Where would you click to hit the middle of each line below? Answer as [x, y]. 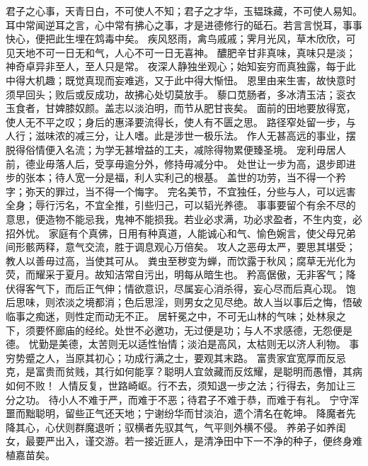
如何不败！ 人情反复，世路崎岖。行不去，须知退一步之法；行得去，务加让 [176, 386]
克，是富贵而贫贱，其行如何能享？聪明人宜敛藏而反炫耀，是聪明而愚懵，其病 [184, 371]
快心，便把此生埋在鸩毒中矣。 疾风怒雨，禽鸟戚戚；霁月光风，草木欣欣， [176, 39]
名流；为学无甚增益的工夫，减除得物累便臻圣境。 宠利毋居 [200, 149]
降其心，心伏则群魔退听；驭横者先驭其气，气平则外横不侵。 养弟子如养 [171, 427]
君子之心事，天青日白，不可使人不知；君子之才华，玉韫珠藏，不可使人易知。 [184, 11]
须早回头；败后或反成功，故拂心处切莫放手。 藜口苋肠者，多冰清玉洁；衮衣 [181, 94]
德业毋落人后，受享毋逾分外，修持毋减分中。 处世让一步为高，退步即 [185, 163]
